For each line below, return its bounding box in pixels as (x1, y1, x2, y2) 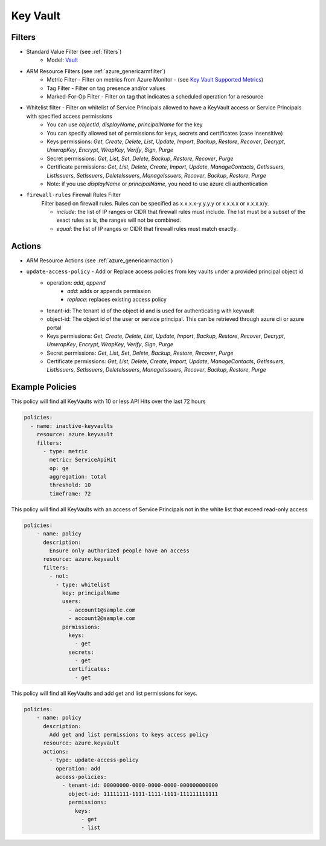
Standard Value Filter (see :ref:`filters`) (26, 48, 122, 56)
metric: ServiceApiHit (49, 456, 117, 463)
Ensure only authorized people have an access (49, 547, 190, 554)
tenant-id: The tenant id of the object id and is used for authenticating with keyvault (46, 307, 255, 314)
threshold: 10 (49, 482, 91, 489)
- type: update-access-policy (49, 757, 139, 764)
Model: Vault (46, 56, 78, 63)
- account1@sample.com (68, 606, 136, 613)
